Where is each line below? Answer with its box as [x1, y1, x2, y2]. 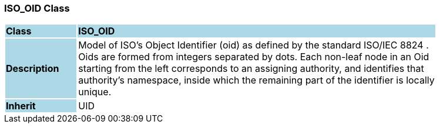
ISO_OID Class [4, 2, 70, 14]
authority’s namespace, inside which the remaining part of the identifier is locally [78, 74, 435, 87]
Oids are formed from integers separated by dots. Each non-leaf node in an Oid [78, 51, 429, 63]
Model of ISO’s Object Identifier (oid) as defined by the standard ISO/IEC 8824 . [78, 39, 429, 51]
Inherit [6, 100, 36, 112]
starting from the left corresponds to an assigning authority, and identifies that [78, 63, 424, 75]
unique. [78, 86, 112, 98]
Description [6, 63, 59, 75]
